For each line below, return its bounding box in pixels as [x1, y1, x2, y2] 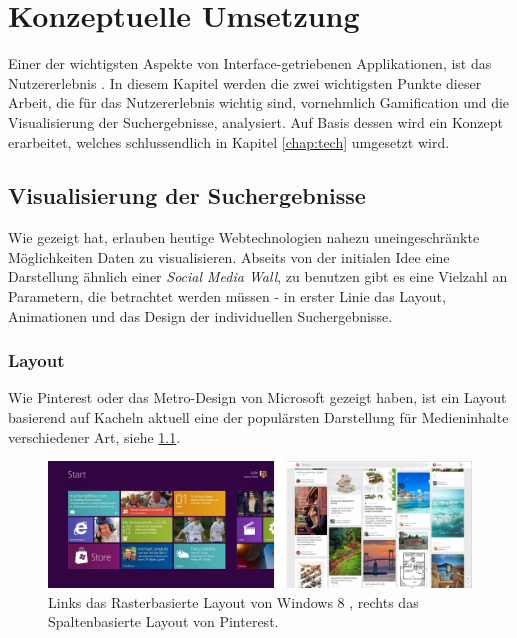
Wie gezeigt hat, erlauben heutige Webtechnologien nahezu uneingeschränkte [8, 227, 480, 248]
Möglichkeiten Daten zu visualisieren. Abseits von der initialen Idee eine [8, 246, 450, 267]
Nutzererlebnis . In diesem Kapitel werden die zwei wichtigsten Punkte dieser [8, 72, 482, 93]
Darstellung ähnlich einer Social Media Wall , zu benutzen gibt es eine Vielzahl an [8, 266, 508, 287]
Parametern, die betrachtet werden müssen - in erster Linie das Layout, [8, 286, 446, 307]
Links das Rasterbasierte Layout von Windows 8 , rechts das [48, 591, 419, 612]
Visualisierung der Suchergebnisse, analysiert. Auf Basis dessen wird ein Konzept [8, 111, 503, 132]
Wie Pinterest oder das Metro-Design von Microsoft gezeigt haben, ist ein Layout [8, 387, 507, 408]
